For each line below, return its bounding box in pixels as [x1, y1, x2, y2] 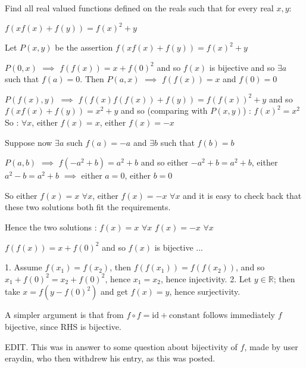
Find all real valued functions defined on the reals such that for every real [5, 2, 274, 14]
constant [169, 311, 201, 320]
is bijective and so [209, 61, 275, 73]
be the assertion [55, 41, 113, 54]
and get [101, 285, 128, 298]
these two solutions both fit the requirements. [5, 201, 171, 213]
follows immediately [202, 308, 275, 321]
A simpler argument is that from [5, 308, 124, 321]
